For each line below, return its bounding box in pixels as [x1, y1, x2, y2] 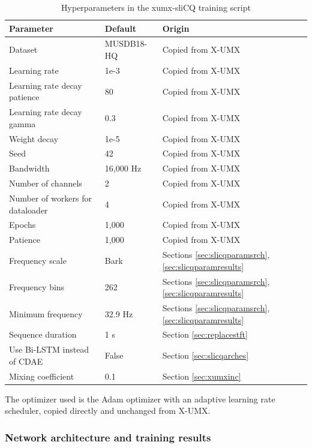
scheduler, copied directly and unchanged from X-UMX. [5, 404, 211, 417]
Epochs [9, 218, 36, 231]
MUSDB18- [104, 37, 148, 50]
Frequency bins [9, 281, 65, 293]
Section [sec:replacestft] [162, 328, 248, 341]
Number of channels [9, 177, 82, 190]
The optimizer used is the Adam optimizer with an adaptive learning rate [5, 392, 275, 405]
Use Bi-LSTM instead [9, 343, 89, 356]
